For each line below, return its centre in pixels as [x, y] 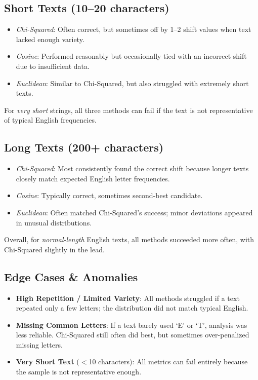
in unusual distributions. [54, 222]
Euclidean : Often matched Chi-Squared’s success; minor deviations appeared [134, 212]
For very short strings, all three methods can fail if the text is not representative [128, 110]
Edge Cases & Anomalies [71, 276]
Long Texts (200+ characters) [84, 147]
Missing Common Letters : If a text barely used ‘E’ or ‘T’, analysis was [132, 325]
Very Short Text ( [48, 362]
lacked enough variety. [50, 39]
